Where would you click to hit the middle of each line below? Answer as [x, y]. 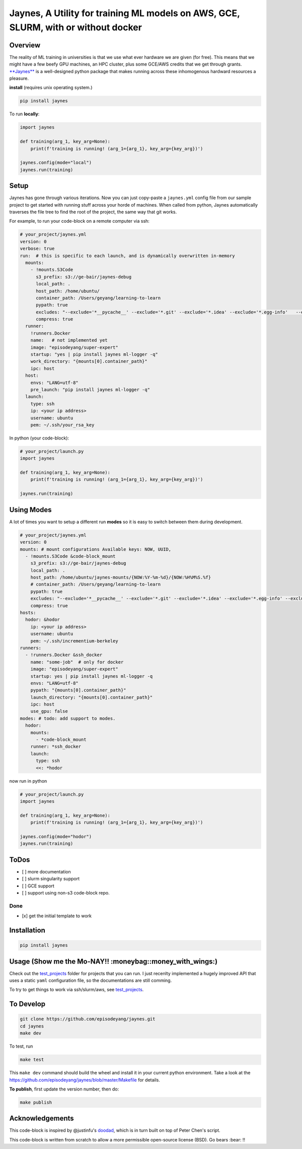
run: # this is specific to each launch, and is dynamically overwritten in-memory [127, 256]
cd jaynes [32, 1026]
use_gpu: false [49, 711]
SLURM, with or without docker [75, 27]
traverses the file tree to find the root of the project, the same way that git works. [93, 212]
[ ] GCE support [38, 886]
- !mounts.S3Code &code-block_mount [70, 556]
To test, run [21, 1046]
